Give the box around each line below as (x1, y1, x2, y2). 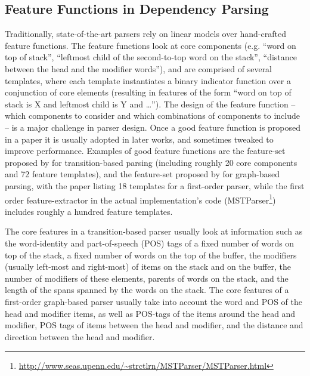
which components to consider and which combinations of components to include (5, 109, 300, 122)
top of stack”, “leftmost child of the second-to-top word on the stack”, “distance (5, 51, 297, 63)
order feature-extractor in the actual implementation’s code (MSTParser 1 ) (5, 192, 276, 206)
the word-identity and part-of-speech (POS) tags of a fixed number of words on (5, 236, 294, 249)
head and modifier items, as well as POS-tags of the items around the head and (5, 307, 296, 319)
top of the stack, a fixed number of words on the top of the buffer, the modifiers (5, 248, 297, 261)
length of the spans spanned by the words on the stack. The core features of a (5, 283, 289, 296)
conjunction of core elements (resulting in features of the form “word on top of (5, 86, 292, 98)
